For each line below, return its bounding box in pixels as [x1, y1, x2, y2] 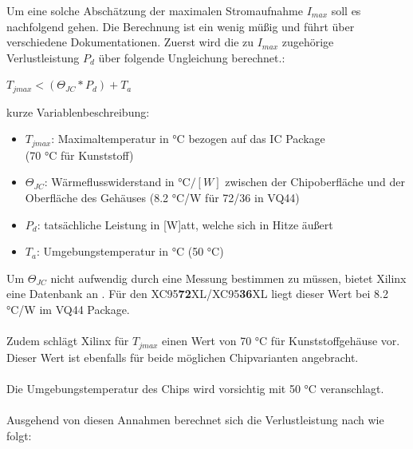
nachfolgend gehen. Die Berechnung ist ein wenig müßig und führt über [6, 18, 355, 34]
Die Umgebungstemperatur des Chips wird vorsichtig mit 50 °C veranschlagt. [6, 379, 384, 396]
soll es [331, 2, 361, 18]
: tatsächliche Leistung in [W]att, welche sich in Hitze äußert [37, 216, 333, 232]
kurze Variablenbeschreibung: [6, 103, 150, 120]
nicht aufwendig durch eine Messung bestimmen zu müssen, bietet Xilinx [50, 269, 407, 286]
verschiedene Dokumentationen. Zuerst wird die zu [6, 34, 254, 50]
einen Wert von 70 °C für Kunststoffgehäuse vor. [162, 332, 400, 349]
